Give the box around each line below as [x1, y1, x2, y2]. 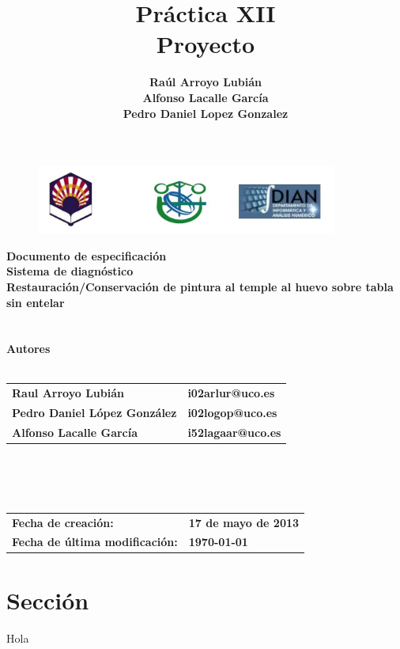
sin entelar [6, 294, 65, 310]
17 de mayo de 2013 [188, 514, 300, 530]
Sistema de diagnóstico [6, 263, 134, 279]
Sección [6, 583, 89, 616]
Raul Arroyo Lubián [12, 385, 125, 401]
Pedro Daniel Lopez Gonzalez [123, 104, 289, 121]
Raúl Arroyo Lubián [149, 74, 262, 90]
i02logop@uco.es [187, 404, 277, 421]
